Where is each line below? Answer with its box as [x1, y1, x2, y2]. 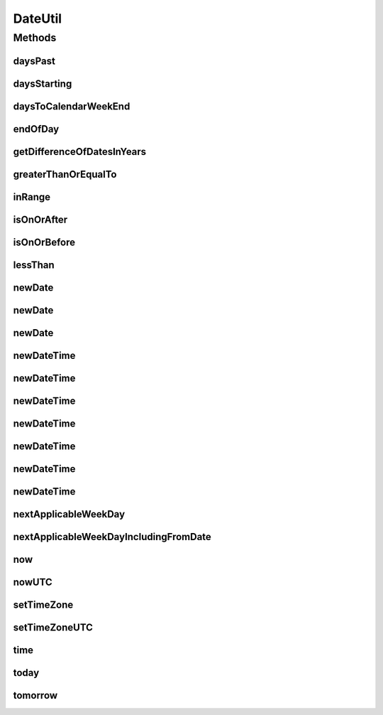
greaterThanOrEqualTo [13, 168, 117, 181]
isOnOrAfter [13, 213, 68, 225]
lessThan [13, 259, 55, 271]
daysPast [13, 55, 56, 67]
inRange [13, 190, 51, 203]
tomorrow [13, 689, 58, 701]
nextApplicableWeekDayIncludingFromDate [13, 530, 212, 543]
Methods [13, 31, 57, 44]
